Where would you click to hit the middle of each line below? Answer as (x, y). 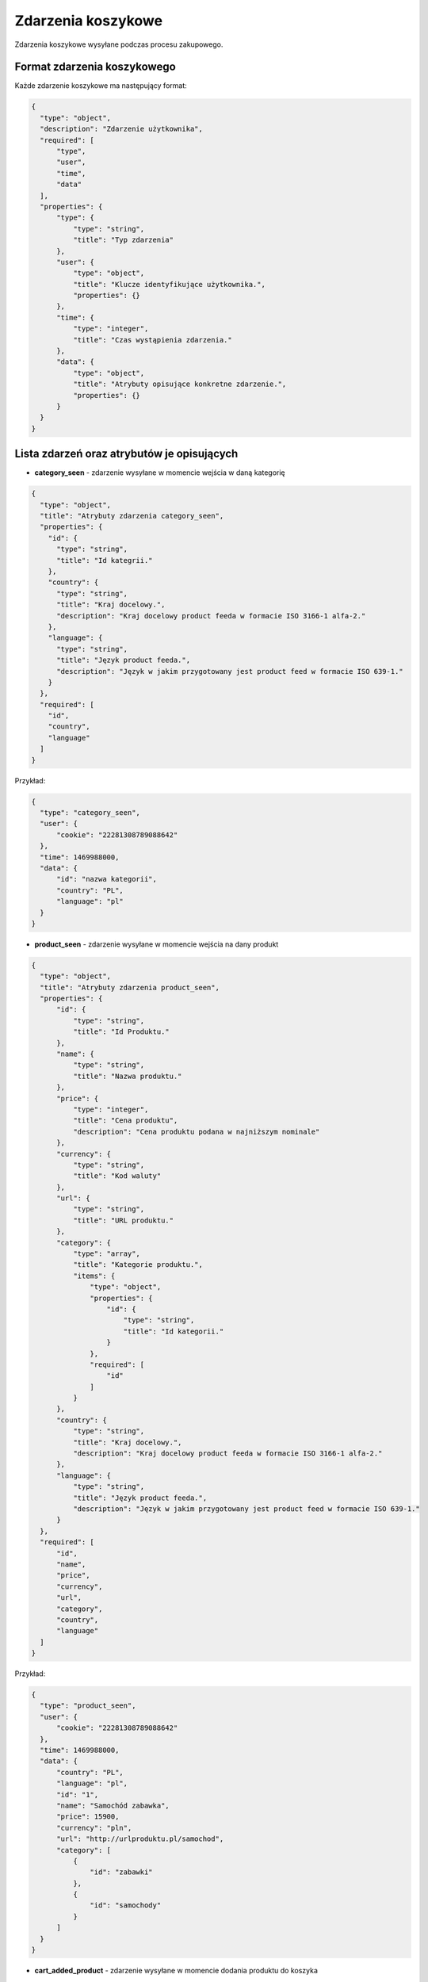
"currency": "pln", (94, 1828)
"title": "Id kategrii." (105, 560)
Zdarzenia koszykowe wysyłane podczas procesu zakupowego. (119, 44)
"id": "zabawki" (122, 1872)
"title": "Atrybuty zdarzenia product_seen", (130, 987)
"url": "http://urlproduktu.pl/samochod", (140, 1839)
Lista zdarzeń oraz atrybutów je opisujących (126, 454)
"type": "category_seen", (90, 812)
